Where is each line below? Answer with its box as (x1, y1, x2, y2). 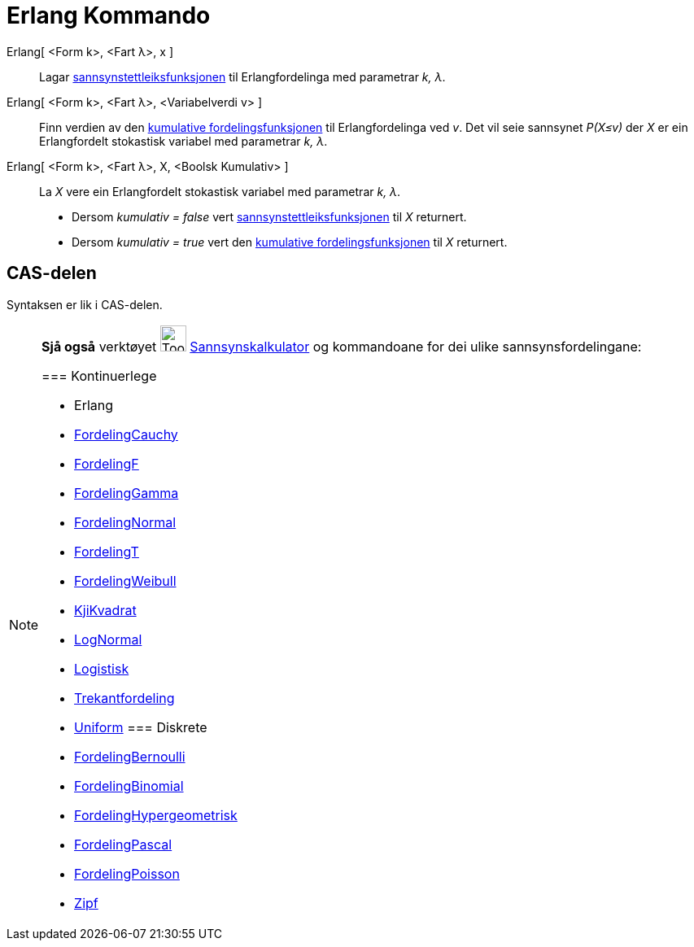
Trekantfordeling (74, 689, 175, 706)
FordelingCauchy (74, 425, 178, 443)
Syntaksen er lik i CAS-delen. (7, 297, 163, 312)
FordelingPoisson (74, 865, 180, 882)
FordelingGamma (74, 484, 179, 501)
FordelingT (74, 543, 139, 560)
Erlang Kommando (7, 2, 211, 29)
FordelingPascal (74, 836, 172, 853)
